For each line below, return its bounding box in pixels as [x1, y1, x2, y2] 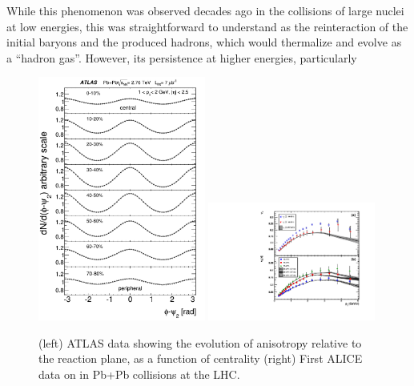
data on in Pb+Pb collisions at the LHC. [38, 366, 240, 383]
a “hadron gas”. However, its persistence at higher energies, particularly [6, 49, 357, 66]
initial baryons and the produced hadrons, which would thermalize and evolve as [6, 34, 402, 50]
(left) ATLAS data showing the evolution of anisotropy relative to [38, 334, 362, 351]
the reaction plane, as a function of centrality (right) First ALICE [38, 350, 363, 367]
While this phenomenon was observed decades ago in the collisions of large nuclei [6, 2, 404, 18]
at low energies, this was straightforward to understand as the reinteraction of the [6, 18, 408, 34]
